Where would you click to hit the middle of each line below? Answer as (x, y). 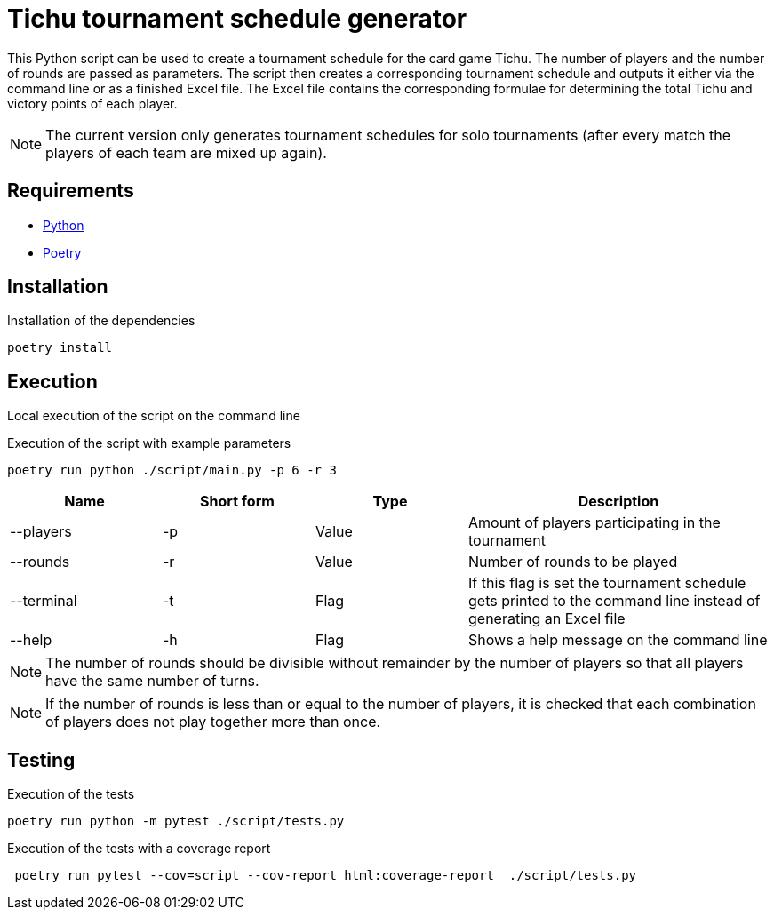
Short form (237, 502)
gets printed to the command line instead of (614, 601)
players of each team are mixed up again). (186, 152)
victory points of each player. (92, 103)
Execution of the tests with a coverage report (139, 849)
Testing (41, 760)
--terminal (44, 601)
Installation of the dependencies (101, 321)
